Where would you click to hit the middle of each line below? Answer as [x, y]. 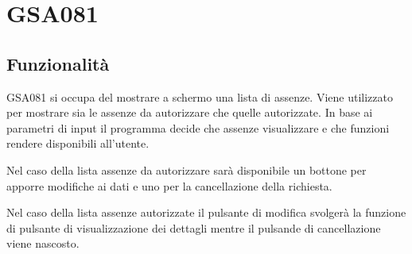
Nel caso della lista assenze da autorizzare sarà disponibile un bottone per [187, 169]
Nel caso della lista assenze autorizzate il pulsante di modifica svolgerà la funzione [206, 212]
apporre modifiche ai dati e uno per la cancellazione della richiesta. [169, 185]
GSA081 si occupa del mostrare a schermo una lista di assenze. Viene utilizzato [200, 96]
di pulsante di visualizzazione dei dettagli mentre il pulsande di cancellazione [194, 227]
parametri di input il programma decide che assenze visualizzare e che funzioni [198, 127]
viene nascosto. [43, 243]
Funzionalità [58, 63]
